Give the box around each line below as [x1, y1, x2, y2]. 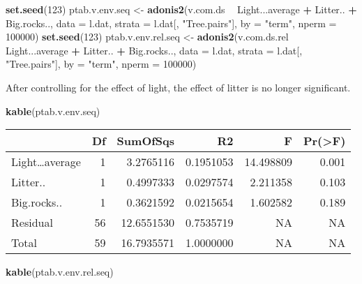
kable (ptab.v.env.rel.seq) [6, 264, 114, 279]
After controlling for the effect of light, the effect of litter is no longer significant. [6, 80, 351, 94]
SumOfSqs [116, 133, 175, 149]
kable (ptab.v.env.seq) [6, 103, 100, 118]
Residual [11, 214, 53, 231]
